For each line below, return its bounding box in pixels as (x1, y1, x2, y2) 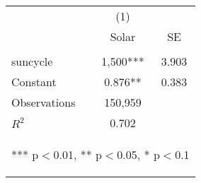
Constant (11, 73, 57, 90)
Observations (11, 94, 76, 110)
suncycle (11, 53, 53, 69)
